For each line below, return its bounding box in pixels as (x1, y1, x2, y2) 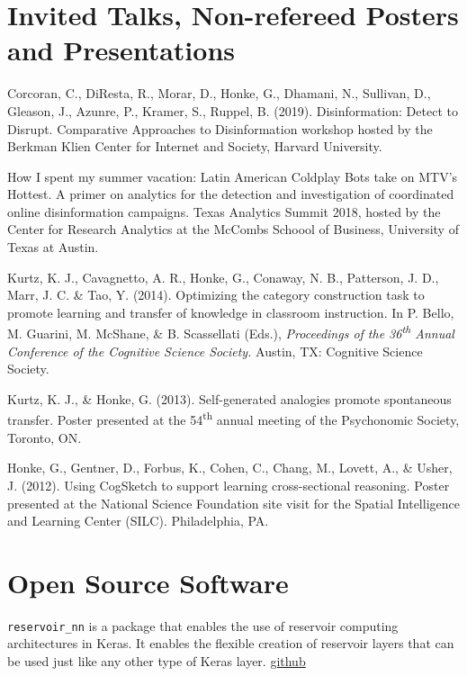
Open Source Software (7, 563, 289, 600)
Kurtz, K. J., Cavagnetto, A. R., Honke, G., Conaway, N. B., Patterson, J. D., (7, 267, 439, 286)
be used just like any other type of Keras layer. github (7, 652, 306, 671)
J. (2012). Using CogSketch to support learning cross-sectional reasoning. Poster (7, 475, 450, 494)
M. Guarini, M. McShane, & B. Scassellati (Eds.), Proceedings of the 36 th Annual (7, 321, 454, 343)
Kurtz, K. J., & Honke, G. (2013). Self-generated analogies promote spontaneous (7, 389, 452, 408)
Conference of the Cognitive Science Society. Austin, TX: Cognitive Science (7, 341, 423, 360)
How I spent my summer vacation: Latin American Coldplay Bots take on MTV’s (7, 167, 458, 185)
